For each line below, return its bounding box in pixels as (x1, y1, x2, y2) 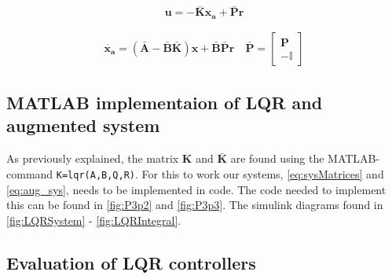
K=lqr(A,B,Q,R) (56, 169, 136, 181)
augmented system (6, 113, 160, 138)
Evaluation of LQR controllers (6, 250, 256, 274)
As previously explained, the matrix (6, 150, 179, 167)
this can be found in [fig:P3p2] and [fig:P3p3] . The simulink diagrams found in (6, 196, 383, 213)
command (6, 165, 53, 182)
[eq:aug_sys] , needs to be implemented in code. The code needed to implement (6, 181, 387, 197)
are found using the (230, 150, 324, 167)
